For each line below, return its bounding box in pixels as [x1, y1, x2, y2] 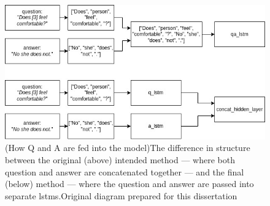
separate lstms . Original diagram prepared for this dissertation [5, 189, 237, 202]
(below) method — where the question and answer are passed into [5, 177, 254, 190]
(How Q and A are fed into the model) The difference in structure [5, 141, 250, 154]
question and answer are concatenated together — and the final [5, 165, 244, 178]
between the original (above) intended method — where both [5, 153, 235, 166]
